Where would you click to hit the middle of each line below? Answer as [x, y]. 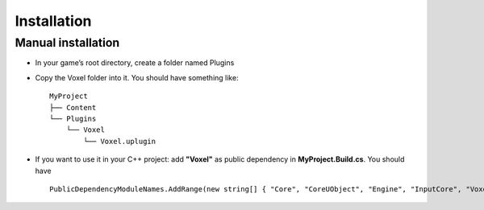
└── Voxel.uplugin [120, 141]
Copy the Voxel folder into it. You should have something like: [137, 77]
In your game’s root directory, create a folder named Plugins [135, 63]
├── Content [73, 107]
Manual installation [67, 43]
